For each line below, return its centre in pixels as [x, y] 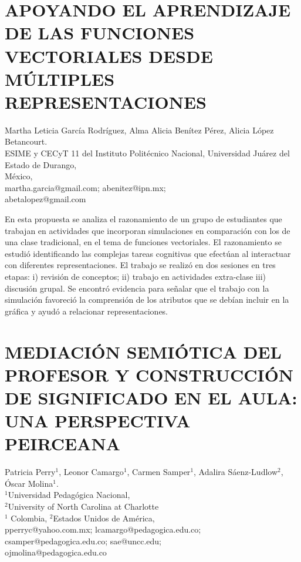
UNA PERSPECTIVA [98, 421]
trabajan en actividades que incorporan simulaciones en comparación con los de [148, 230]
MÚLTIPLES [60, 78]
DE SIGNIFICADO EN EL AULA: [151, 397]
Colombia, [29, 518]
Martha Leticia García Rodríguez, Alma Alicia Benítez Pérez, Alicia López [139, 130]
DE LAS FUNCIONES [100, 33]
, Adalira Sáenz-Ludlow [236, 472]
